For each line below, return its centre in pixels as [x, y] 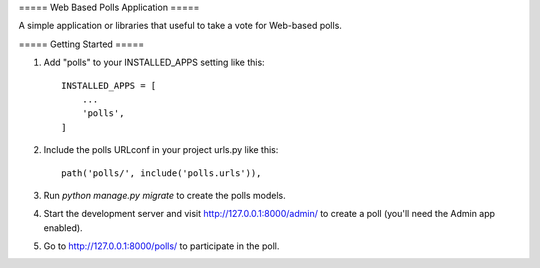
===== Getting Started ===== [81, 44]
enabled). [63, 227]
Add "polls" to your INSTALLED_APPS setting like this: [154, 62]
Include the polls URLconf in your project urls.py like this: [161, 150]
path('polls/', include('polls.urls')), [161, 173]
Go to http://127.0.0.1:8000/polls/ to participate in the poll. [161, 246]
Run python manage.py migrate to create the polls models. [164, 195]
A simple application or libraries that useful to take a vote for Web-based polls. [180, 26]
